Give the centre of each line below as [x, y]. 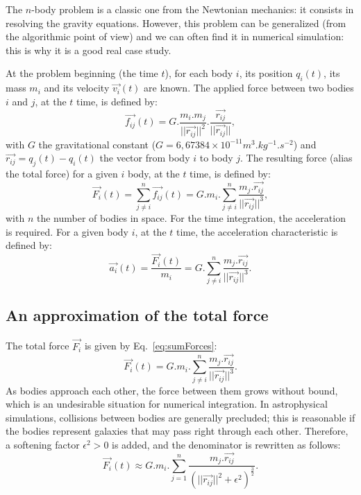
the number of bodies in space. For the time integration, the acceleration [191, 218]
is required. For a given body [67, 231]
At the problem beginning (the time [82, 73]
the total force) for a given [62, 174]
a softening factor [43, 444]
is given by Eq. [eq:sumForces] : [151, 346]
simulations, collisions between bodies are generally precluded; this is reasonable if [180, 417]
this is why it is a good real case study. [89, 50]
